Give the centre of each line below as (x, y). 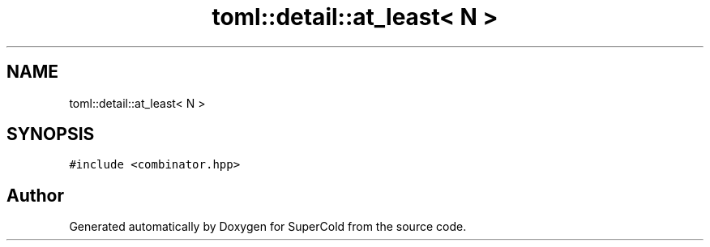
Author (35, 195)
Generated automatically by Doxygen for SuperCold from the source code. (268, 227)
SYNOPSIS (51, 134)
